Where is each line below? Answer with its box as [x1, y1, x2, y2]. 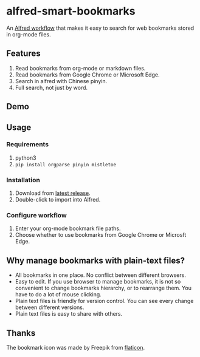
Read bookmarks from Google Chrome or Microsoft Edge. [15, 71, 160, 78]
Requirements [6, 140, 49, 149]
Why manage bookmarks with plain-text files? [6, 255, 185, 265]
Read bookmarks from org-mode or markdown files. [15, 64, 146, 72]
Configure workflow [6, 211, 67, 220]
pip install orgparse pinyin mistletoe [15, 161, 117, 168]
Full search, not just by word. [15, 84, 88, 91]
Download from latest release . [15, 189, 91, 197]
